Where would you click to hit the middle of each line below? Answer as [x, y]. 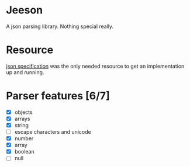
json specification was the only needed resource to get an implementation [95, 66]
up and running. [25, 72]
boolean [24, 152]
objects [24, 112]
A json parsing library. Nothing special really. [60, 26]
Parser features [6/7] [58, 96]
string [22, 125]
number [24, 138]
